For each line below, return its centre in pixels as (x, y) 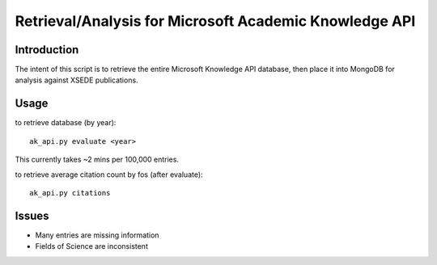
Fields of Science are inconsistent (92, 246)
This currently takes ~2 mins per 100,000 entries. (97, 160)
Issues (32, 215)
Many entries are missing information (97, 235)
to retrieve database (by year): (66, 123)
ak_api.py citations (70, 193)
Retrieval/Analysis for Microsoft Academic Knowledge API (215, 21)
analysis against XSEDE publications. (76, 80)
